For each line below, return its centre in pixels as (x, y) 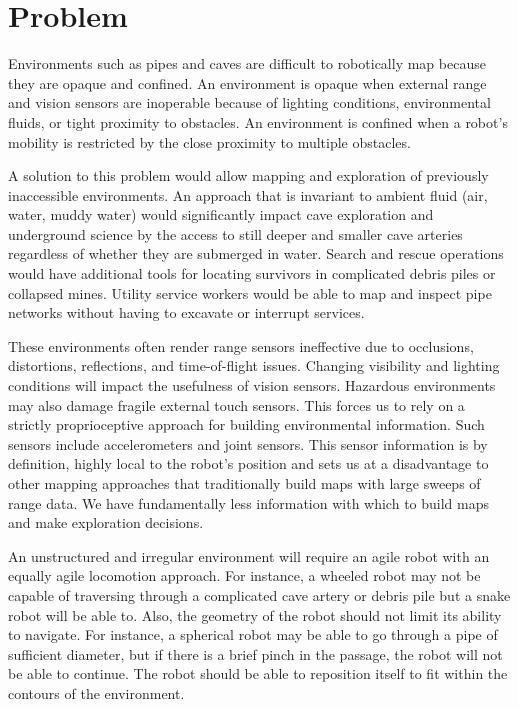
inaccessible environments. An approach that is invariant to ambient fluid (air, (248, 194)
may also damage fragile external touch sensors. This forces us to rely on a (236, 404)
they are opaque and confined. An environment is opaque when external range (247, 82)
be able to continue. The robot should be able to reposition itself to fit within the (258, 673)
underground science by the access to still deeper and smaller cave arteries (235, 233)
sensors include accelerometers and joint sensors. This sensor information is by (248, 443)
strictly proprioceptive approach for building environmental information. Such (246, 424)
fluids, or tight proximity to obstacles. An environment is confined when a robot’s (258, 121)
